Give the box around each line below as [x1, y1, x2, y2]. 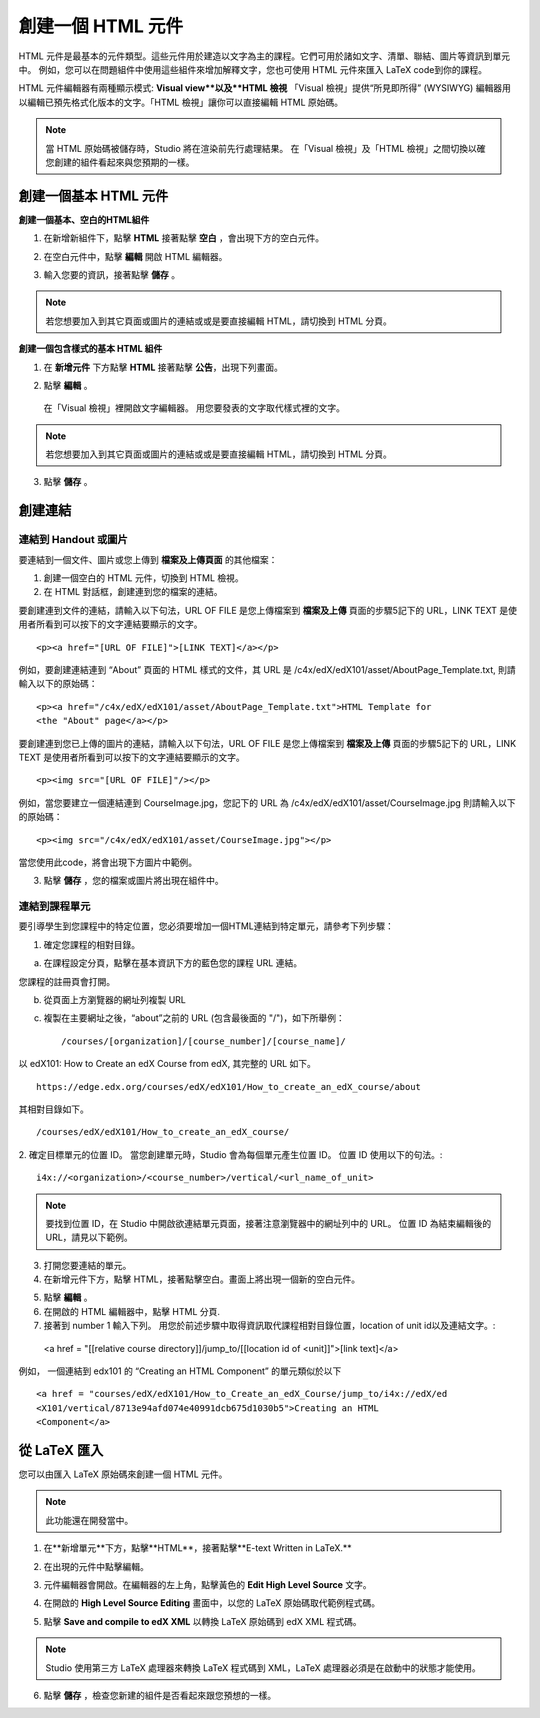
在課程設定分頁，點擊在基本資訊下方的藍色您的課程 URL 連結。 [43, 957, 303, 969]
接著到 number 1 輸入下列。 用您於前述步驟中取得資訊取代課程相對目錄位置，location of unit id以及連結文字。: [43, 1320, 496, 1332]
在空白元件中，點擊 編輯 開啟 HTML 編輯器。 [43, 250, 228, 262]
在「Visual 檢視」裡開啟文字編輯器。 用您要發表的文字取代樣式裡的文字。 [43, 402, 345, 414]
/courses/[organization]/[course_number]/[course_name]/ [61, 1035, 347, 1047]
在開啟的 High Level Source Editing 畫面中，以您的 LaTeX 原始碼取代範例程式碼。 [43, 1597, 380, 1609]
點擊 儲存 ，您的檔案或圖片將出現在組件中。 [43, 875, 224, 887]
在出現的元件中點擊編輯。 [43, 1560, 149, 1572]
